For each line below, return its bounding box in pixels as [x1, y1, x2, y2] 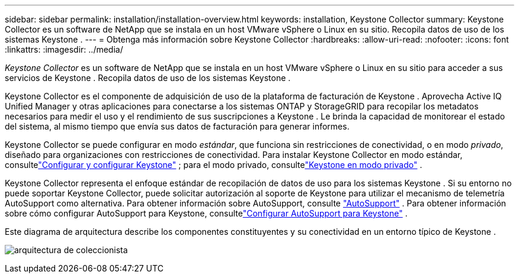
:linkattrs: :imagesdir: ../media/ [5, 44, 123, 54]
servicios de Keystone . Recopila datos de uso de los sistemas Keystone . [5, 73, 291, 83]
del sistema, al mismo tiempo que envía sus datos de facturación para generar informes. [5, 121, 350, 131]
